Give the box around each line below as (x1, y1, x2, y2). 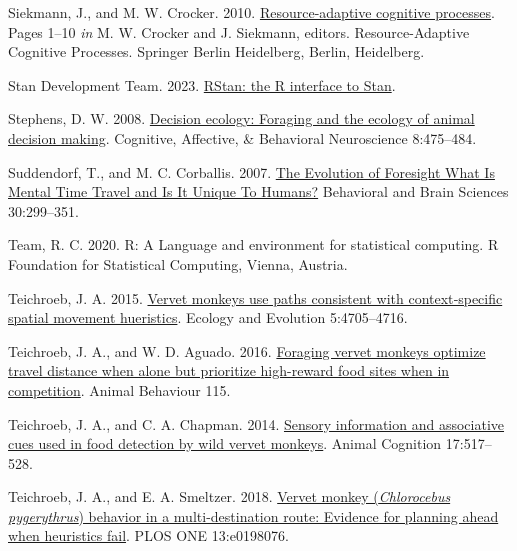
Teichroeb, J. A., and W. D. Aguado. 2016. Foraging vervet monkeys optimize (8, 340, 486, 361)
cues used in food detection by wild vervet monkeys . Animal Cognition (8, 433, 442, 454)
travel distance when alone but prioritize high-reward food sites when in (8, 360, 450, 381)
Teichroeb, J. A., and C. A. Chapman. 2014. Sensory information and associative (8, 413, 505, 434)
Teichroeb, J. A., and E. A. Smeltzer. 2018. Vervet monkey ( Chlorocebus (8, 486, 451, 507)
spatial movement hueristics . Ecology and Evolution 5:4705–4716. (8, 307, 408, 328)
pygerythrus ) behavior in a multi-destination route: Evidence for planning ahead (8, 505, 499, 526)
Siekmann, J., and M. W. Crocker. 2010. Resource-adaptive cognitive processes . (8, 2, 495, 22)
